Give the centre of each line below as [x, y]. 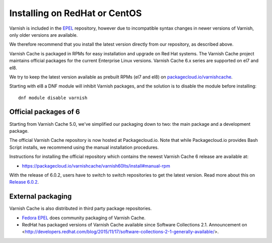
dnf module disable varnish [53, 98]
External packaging [41, 196]
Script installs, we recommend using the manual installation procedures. [84, 147]
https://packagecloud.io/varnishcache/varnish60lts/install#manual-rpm [96, 166]
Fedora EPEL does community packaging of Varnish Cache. [84, 218]
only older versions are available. [44, 35]
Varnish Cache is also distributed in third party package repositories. [81, 208]
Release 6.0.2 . [24, 182]
